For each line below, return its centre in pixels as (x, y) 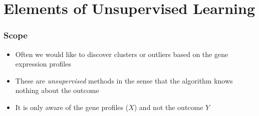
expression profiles (43, 64)
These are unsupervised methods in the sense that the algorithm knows (124, 80)
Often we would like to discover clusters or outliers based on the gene (122, 54)
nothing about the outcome (57, 90)
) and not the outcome (169, 107)
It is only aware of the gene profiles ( (72, 107)
